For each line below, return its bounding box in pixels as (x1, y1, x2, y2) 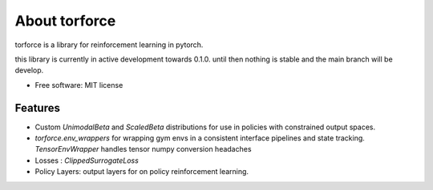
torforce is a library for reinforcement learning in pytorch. (14, 40, 204, 49)
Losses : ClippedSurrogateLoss (34, 156, 140, 165)
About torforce (14, 12, 116, 30)
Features (14, 101, 60, 115)
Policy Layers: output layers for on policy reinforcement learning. (34, 167, 249, 176)
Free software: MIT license (34, 80, 123, 89)
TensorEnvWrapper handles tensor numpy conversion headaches (34, 144, 252, 154)
